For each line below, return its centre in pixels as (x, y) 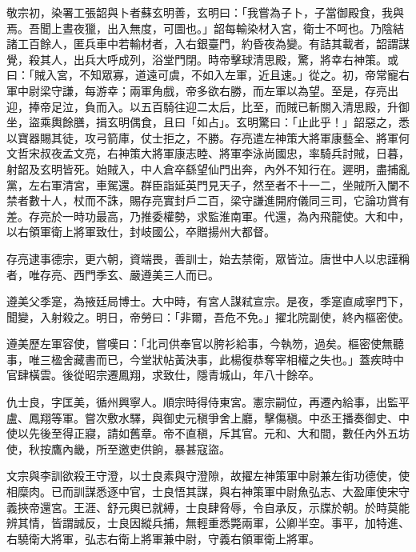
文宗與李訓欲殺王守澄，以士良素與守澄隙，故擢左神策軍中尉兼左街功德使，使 (208, 476)
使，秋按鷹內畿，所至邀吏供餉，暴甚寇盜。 (118, 448)
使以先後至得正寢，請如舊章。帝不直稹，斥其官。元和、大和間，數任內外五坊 (208, 433)
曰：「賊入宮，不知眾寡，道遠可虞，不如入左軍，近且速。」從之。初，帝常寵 (202, 75)
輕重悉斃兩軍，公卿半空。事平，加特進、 (303, 523)
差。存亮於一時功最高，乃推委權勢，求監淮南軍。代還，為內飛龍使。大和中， (208, 216)
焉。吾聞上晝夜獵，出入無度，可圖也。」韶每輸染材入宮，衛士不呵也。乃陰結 (205, 28)
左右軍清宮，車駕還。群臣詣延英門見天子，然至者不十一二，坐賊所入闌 (213, 184)
